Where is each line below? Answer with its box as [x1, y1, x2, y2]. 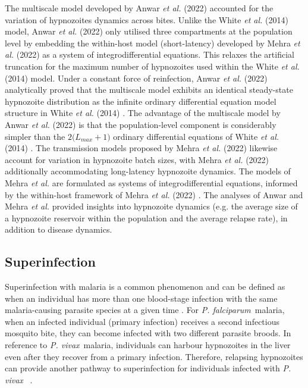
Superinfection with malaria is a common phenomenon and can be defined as [5, 280, 285, 293]
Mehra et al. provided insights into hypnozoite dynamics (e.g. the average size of [5, 200, 298, 212]
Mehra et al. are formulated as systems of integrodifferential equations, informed [5, 176, 298, 189]
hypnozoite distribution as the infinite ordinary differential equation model [5, 95, 276, 107]
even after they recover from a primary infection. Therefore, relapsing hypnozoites [5, 350, 303, 362]
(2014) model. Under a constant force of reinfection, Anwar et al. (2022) [5, 71, 268, 84]
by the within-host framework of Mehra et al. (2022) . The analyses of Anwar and [5, 188, 303, 201]
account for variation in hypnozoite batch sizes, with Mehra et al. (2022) [5, 153, 269, 165]
